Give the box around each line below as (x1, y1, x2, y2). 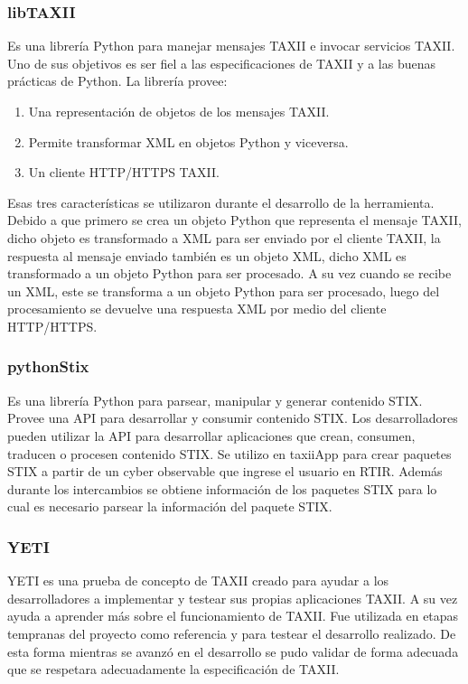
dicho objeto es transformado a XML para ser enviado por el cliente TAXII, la (7, 228, 441, 247)
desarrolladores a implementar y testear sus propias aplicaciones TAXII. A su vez (7, 588, 458, 607)
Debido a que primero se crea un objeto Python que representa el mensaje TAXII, (7, 211, 462, 230)
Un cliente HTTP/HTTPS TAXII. (28, 163, 220, 182)
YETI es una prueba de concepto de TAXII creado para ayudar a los (7, 571, 389, 590)
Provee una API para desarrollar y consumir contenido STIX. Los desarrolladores (7, 408, 458, 427)
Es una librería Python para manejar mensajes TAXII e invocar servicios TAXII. (7, 36, 455, 55)
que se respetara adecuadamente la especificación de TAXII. (7, 660, 340, 679)
